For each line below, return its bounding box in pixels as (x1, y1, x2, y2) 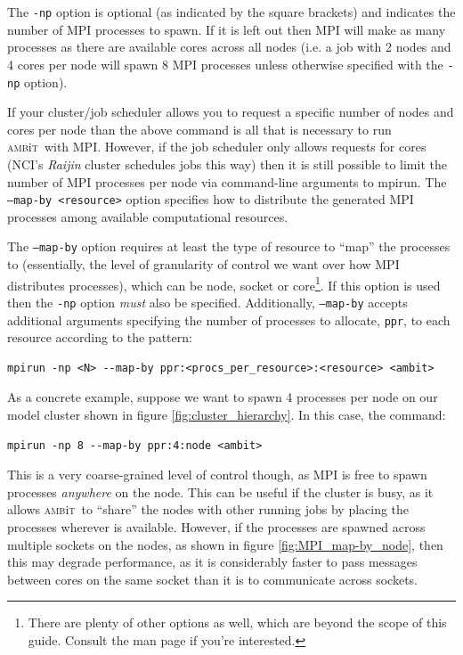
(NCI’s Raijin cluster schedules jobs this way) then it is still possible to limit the (7, 154, 447, 173)
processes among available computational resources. (7, 207, 288, 225)
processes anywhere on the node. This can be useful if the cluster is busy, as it (7, 482, 434, 501)
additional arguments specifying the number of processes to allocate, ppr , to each (7, 310, 451, 329)
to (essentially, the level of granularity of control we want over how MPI (7, 255, 400, 274)
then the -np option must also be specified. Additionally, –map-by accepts (7, 292, 408, 311)
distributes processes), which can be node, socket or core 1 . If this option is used (7, 273, 441, 294)
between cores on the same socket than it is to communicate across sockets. (7, 569, 418, 588)
